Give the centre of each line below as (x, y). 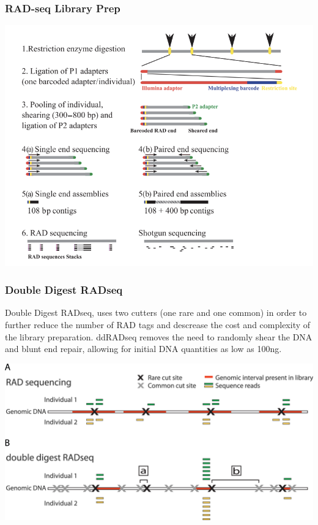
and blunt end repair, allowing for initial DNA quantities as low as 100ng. (143, 349)
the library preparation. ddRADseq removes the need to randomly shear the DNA (159, 336)
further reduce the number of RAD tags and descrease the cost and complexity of (158, 324)
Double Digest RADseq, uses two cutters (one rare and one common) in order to (156, 312)
